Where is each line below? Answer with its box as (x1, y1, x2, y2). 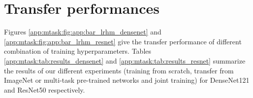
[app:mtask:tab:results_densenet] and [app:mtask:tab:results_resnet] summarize (4, 55, 246, 65)
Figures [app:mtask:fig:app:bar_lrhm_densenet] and (4, 27, 161, 37)
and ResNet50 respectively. (4, 84, 85, 95)
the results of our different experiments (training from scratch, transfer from (4, 65, 234, 75)
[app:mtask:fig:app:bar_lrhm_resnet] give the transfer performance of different (4, 36, 242, 46)
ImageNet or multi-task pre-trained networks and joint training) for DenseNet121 (4, 75, 250, 85)
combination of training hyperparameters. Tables (4, 46, 152, 56)
